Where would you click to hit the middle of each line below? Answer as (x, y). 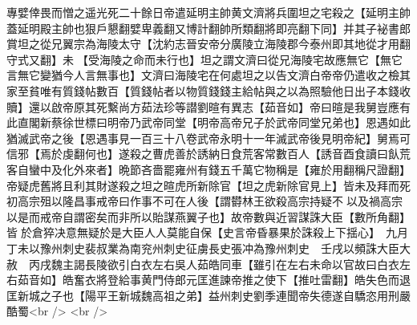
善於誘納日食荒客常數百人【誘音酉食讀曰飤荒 (292, 154)
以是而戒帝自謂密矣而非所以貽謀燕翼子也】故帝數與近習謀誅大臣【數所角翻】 (208, 216)
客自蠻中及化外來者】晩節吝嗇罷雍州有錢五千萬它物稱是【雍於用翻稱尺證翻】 (208, 169)
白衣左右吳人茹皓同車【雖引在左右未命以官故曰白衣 (264, 264)
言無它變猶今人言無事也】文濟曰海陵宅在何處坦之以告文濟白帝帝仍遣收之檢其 (208, 75)
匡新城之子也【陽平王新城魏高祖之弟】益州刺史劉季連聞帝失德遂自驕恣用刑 (203, 295)
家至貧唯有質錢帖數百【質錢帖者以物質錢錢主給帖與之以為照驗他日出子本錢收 (208, 90)
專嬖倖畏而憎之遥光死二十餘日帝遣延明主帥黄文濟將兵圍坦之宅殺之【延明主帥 (208, 12)
